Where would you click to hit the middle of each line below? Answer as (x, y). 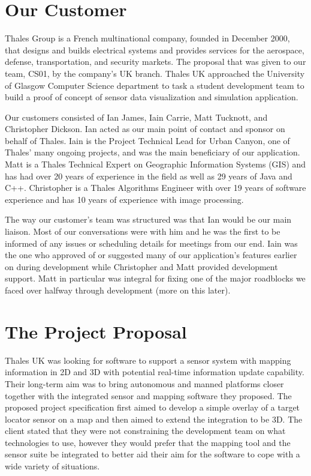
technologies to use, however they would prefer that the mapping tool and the (148, 442)
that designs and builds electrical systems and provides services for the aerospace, (155, 50)
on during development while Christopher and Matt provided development (141, 266)
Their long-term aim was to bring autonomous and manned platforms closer (144, 383)
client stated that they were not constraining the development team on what (145, 431)
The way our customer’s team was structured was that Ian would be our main (148, 219)
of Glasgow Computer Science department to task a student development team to (155, 85)
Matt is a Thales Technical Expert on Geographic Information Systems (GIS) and (155, 164)
